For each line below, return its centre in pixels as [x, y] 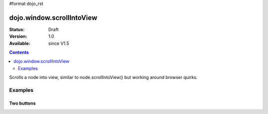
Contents [19, 52]
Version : [18, 37]
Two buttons [22, 103]
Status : [17, 29]
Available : [20, 43]
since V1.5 [59, 43]
